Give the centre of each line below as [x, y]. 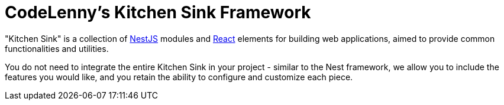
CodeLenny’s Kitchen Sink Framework [158, 12]
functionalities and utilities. [57, 48]
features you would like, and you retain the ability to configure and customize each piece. [179, 77]
